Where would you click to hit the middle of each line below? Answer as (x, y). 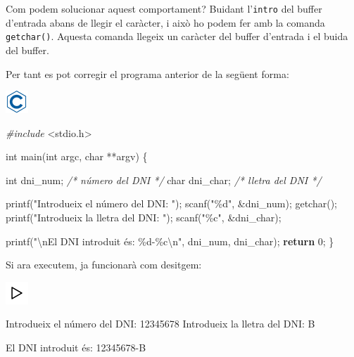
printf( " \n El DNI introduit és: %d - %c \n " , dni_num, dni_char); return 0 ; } (170, 241)
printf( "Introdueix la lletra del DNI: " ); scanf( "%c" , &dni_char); (144, 218)
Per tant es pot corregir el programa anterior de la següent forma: (147, 73)
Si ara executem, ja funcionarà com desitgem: (104, 265)
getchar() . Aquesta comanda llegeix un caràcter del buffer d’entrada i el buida (177, 36)
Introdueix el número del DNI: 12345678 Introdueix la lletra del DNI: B (160, 324)
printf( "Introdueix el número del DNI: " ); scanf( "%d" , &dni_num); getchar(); (172, 203)
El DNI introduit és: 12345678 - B (76, 348)
